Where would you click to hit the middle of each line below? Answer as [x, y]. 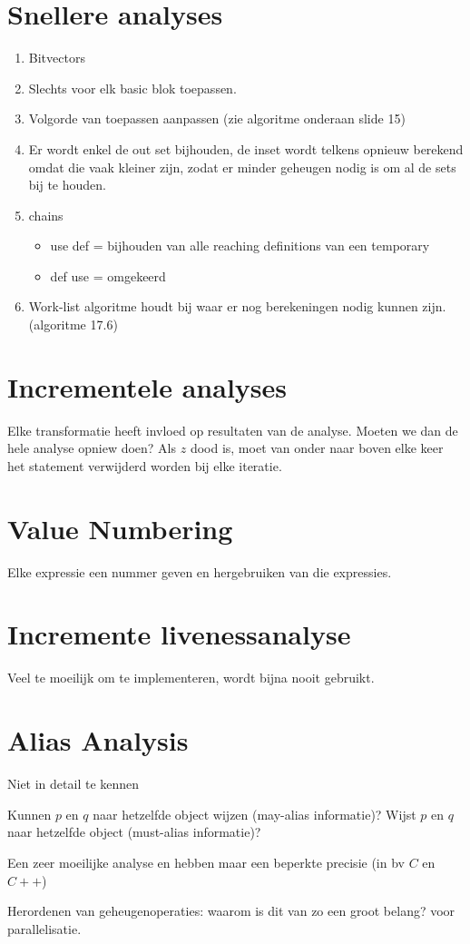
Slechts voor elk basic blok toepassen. [132, 88]
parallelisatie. [44, 928]
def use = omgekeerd [108, 275]
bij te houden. [67, 185]
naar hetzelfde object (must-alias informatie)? [134, 832]
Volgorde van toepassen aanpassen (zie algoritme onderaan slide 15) [217, 118]
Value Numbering [120, 528]
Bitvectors [57, 58]
